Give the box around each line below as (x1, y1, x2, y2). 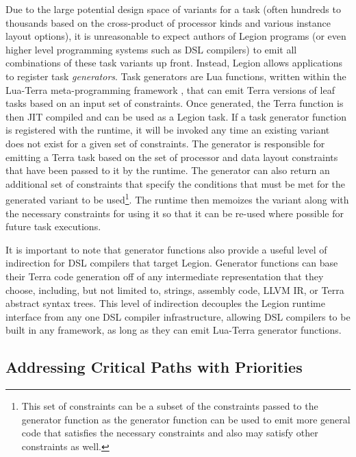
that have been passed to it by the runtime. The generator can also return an (5, 163, 330, 177)
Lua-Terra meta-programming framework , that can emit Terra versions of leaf (5, 82, 335, 97)
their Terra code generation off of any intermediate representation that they (5, 269, 324, 283)
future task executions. (5, 219, 101, 234)
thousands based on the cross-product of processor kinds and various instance (5, 15, 331, 29)
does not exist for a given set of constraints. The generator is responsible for (5, 136, 325, 150)
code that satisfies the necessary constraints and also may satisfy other (21, 425, 318, 440)
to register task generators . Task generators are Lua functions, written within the (5, 69, 346, 83)
